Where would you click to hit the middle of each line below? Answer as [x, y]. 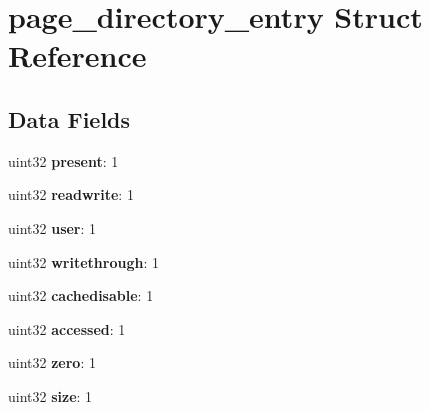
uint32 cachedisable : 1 [81, 295]
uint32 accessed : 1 [67, 328]
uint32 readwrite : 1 [71, 194]
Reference [77, 55]
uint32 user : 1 [52, 227]
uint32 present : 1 [63, 160]
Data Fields [69, 118]
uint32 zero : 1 [52, 362]
